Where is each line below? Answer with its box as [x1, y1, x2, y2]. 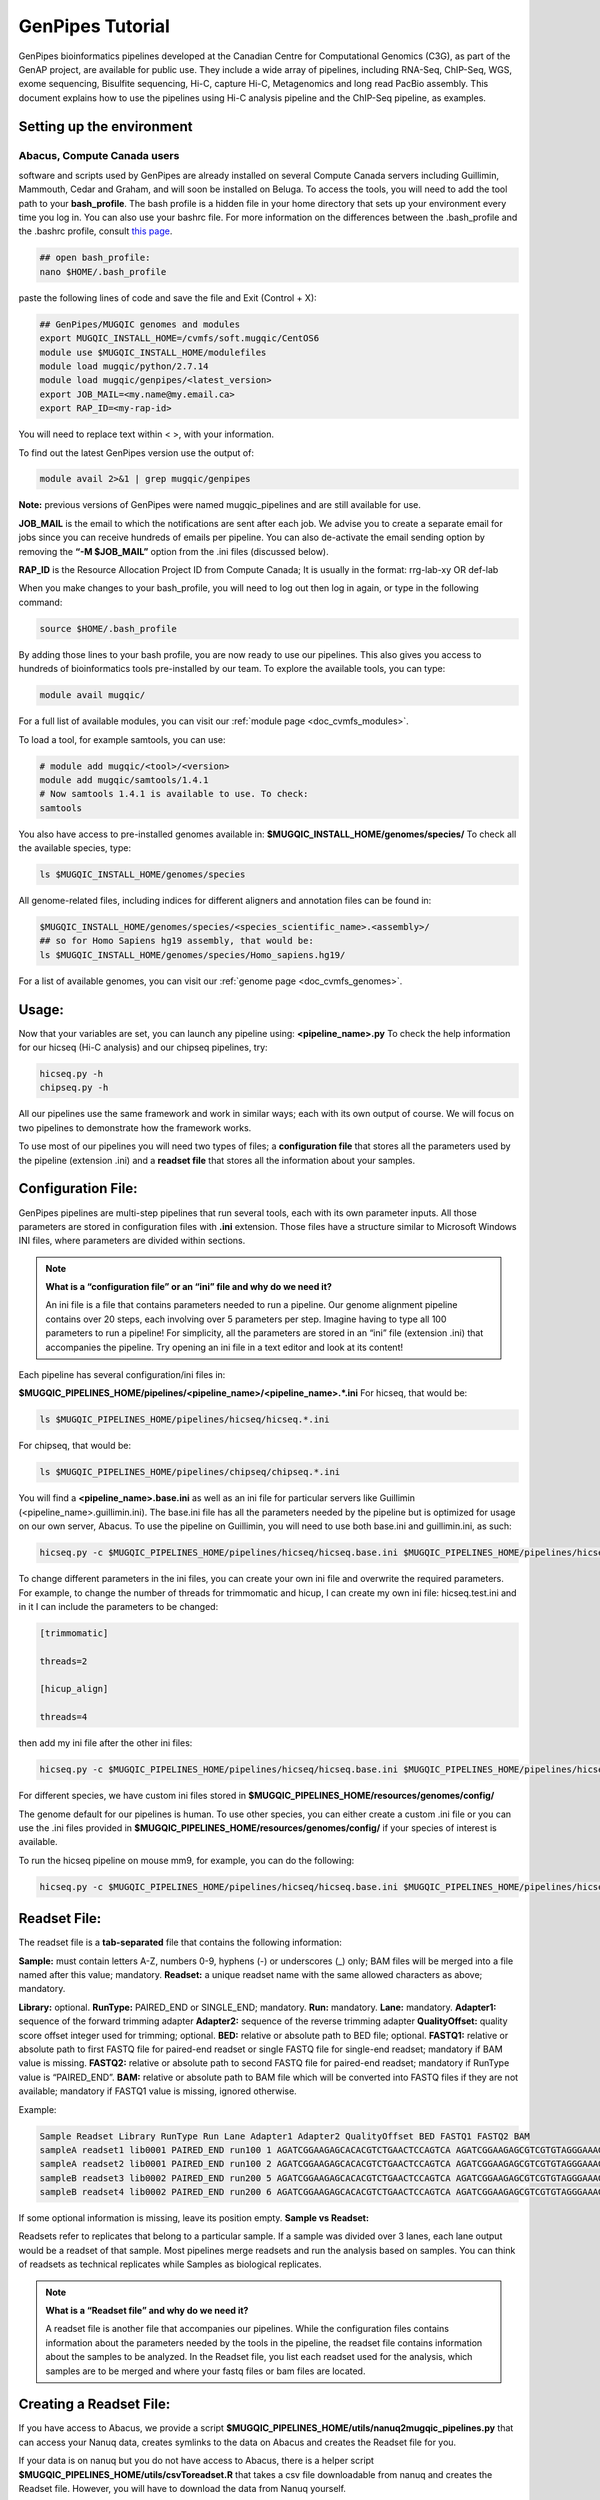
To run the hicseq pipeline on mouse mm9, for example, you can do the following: [18, 1854, 355, 1866]
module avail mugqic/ [39, 690, 146, 701]
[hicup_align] [39, 1683, 109, 1695]
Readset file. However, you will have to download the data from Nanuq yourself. [18, 2483, 347, 2495]
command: [18, 596, 63, 608]
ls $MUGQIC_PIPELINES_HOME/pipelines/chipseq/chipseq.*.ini [39, 1466, 341, 1478]
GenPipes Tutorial [18, 15, 170, 37]
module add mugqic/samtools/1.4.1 [39, 774, 209, 785]
